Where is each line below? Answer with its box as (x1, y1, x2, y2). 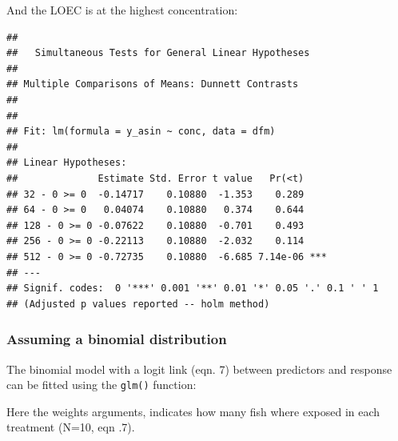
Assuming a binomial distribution (6, 329, 227, 349)
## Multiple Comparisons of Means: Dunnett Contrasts (6, 78, 299, 90)
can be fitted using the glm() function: (6, 376, 197, 393)
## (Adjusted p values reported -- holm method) (6, 298, 270, 310)
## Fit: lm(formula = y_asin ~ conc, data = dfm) (6, 126, 276, 138)
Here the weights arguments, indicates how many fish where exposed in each (6, 403, 380, 419)
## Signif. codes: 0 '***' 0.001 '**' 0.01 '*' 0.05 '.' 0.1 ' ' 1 (6, 283, 379, 295)
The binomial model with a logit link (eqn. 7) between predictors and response (6, 360, 392, 377)
